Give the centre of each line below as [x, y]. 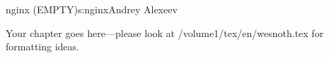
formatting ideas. [42, 46]
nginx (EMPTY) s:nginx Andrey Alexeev [92, 9]
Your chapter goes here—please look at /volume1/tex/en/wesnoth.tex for [165, 32]
